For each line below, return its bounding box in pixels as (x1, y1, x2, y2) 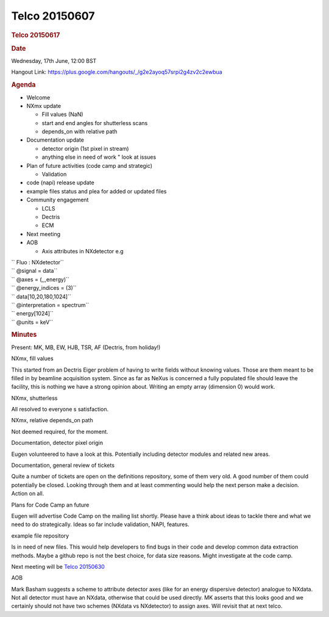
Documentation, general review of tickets (11, 461, 115, 469)
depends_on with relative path (41, 128, 118, 135)
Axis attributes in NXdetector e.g (41, 247, 124, 254)
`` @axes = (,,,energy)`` (11, 275, 69, 283)
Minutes (11, 330, 37, 339)
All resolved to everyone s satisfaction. (11, 406, 109, 413)
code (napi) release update (26, 179, 94, 186)
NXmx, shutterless (11, 394, 58, 402)
